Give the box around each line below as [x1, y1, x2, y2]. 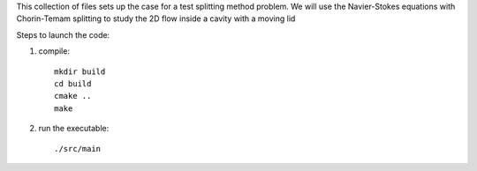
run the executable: [38, 123, 110, 134]
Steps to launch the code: [16, 29, 110, 40]
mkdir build [54, 66, 106, 77]
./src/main [54, 144, 102, 153]
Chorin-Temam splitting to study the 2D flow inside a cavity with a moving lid [16, 13, 296, 24]
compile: [38, 46, 71, 56]
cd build [54, 78, 92, 88]
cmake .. [54, 91, 92, 101]
